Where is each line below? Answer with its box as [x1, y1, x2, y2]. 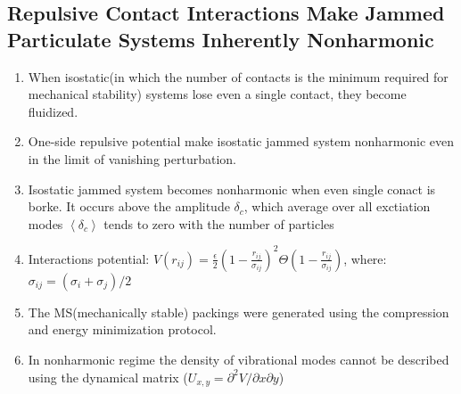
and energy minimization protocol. [28, 320, 217, 339]
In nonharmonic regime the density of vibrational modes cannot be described [28, 350, 449, 369]
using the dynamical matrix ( [28, 367, 188, 386]
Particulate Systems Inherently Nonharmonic [7, 25, 434, 53]
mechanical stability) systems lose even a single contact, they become [28, 85, 407, 103]
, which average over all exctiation [243, 197, 431, 216]
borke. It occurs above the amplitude [28, 197, 230, 216]
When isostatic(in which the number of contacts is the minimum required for [28, 67, 449, 86]
